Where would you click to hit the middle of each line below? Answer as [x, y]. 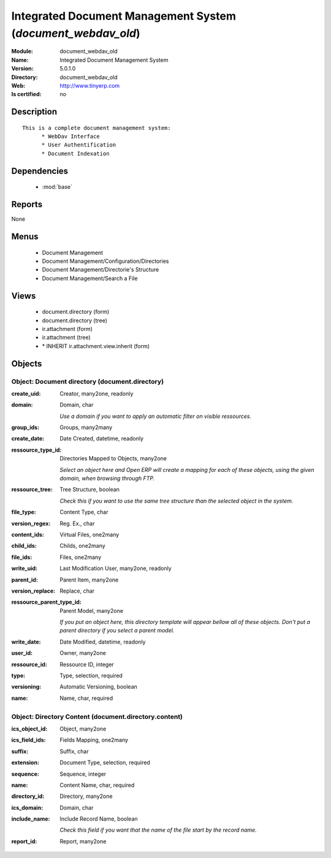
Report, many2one [83, 841]
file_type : [24, 512]
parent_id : [25, 580]
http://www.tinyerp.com [90, 85]
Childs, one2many [82, 546]
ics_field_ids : [29, 740]
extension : [25, 762]
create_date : [28, 439]
